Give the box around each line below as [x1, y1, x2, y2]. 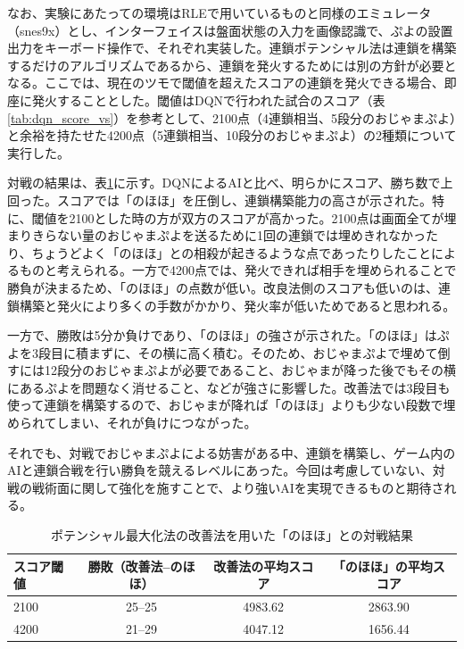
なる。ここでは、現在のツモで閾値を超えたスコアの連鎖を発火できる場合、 [7, 73, 444, 92]
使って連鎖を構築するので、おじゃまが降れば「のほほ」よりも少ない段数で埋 [7, 395, 456, 414]
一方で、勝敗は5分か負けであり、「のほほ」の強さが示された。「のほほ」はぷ [7, 326, 450, 345]
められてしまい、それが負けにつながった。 [7, 413, 257, 432]
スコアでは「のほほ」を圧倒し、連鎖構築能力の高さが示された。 [56, 190, 432, 209]
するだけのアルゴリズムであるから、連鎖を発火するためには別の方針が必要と [7, 55, 457, 74]
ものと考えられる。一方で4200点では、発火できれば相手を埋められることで [19, 261, 457, 279]
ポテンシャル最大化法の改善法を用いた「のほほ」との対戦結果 [51, 526, 413, 545]
